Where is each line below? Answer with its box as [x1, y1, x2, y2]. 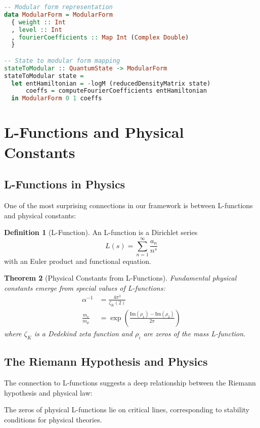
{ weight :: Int [11, 18, 66, 26]
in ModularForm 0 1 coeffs [11, 95, 102, 102]
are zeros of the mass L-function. [143, 328, 246, 338]
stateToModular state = [4, 72, 84, 80]
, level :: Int [11, 26, 62, 33]
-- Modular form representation [4, 4, 113, 11]
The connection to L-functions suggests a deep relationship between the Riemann [4, 377, 256, 387]
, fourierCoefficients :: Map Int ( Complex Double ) [11, 33, 189, 41]
